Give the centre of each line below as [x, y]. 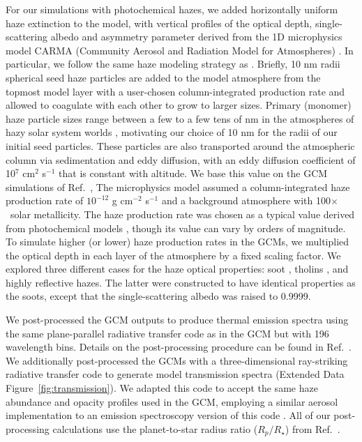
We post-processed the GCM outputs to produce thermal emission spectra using [177, 320]
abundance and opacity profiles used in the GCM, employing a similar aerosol [172, 401]
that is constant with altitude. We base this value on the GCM [193, 173]
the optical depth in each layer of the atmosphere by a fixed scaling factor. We [173, 255]
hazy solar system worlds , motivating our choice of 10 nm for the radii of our [172, 132]
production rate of [45, 200]
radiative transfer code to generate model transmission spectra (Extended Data [175, 374]
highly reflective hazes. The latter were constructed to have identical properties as [181, 282]
